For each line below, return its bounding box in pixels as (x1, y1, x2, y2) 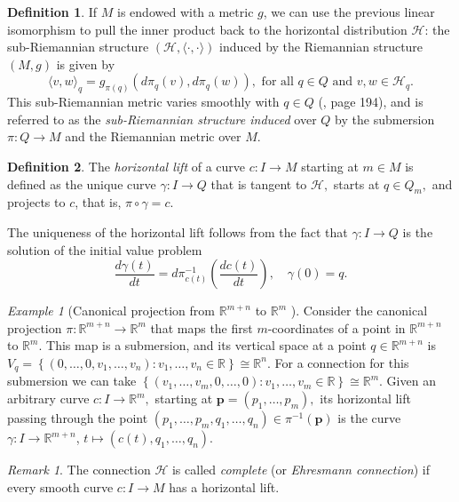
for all (261, 76, 294, 89)
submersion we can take (7, 371, 137, 390)
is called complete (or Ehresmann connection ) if (171, 460, 431, 479)
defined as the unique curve (7, 174, 156, 193)
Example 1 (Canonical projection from (7, 301, 215, 320)
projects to (7, 193, 66, 211)
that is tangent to (210, 174, 307, 193)
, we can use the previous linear (263, 3, 435, 20)
